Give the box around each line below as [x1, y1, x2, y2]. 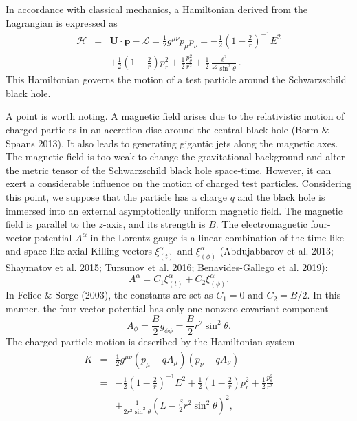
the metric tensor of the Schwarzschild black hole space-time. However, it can [6, 162, 332, 177]
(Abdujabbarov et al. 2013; [219, 244, 334, 258]
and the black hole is [237, 189, 325, 204]
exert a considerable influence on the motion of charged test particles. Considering [6, 176, 352, 191]
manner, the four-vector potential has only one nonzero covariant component [6, 301, 329, 315]
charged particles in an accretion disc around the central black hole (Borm [6, 122, 319, 137]
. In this [307, 288, 341, 302]
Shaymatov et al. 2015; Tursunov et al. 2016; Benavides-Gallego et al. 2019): [6, 260, 328, 274]
